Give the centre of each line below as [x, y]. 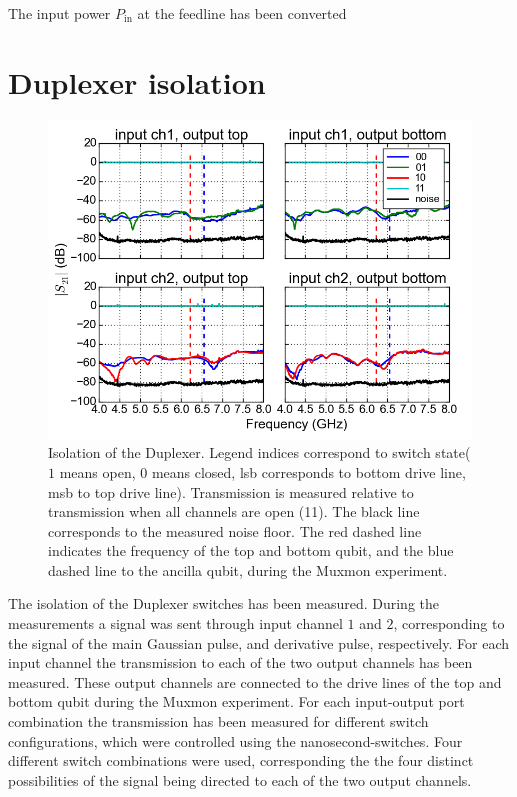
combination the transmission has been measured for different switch [218, 721]
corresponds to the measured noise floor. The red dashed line [235, 530]
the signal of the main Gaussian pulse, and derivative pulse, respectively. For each [258, 642]
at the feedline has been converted [242, 13]
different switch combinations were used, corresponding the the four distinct [241, 760]
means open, [97, 471]
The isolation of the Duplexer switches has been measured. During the [223, 603]
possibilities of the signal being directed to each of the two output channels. [240, 779]
